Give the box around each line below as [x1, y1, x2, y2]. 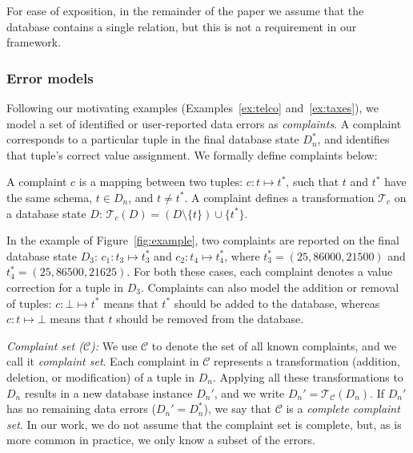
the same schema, [6, 188, 93, 205]
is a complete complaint [286, 400, 400, 417]
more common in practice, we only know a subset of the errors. [6, 431, 315, 448]
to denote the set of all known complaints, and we [151, 337, 397, 354]
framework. [6, 34, 62, 51]
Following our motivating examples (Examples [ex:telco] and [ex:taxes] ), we [6, 99, 379, 115]
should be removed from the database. [116, 310, 304, 327]
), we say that [203, 400, 271, 417]
